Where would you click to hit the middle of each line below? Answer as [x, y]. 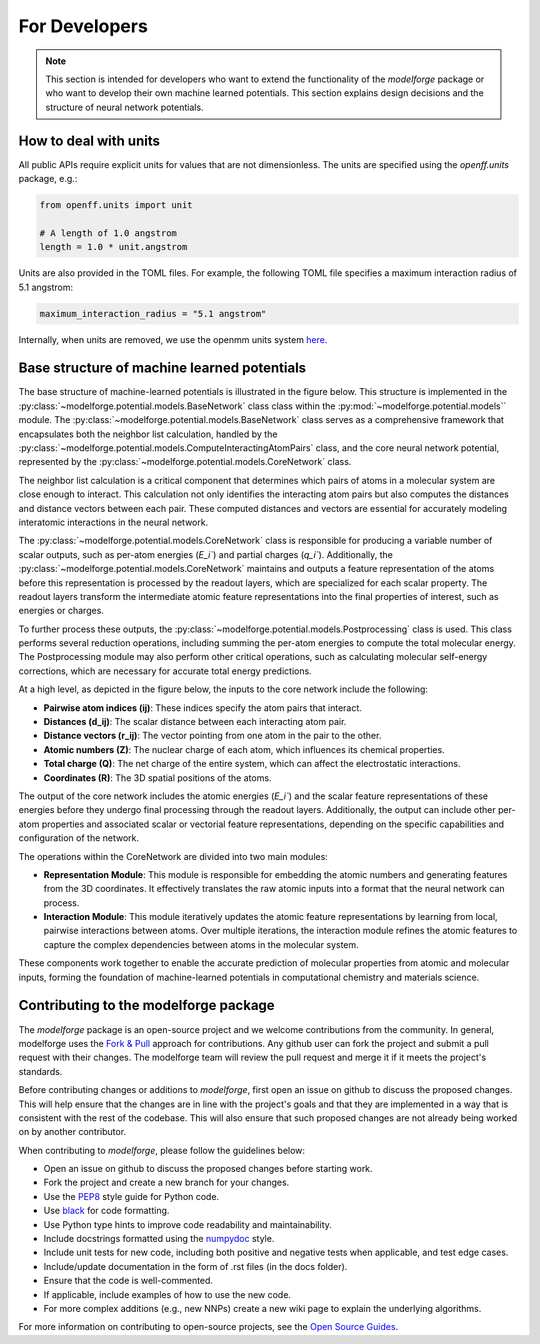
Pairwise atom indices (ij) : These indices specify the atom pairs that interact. [202, 707]
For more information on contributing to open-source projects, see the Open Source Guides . [208, 1327]
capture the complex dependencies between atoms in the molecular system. [201, 944]
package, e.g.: [48, 179]
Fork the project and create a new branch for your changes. [166, 1182]
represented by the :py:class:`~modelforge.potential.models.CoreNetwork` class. [185, 462]
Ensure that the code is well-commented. [128, 1281]
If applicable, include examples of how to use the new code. [167, 1294]
